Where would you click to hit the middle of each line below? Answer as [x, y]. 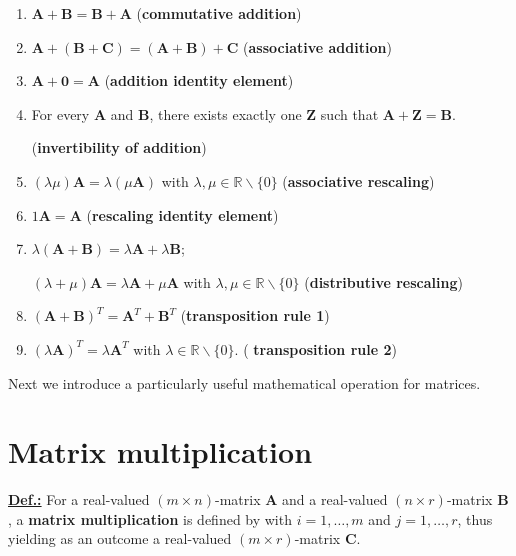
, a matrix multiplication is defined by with [150, 518]
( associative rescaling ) [358, 180]
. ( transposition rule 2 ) [315, 348]
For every [60, 113]
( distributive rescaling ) [383, 281]
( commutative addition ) [219, 13]
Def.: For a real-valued [79, 499]
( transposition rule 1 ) [255, 315]
